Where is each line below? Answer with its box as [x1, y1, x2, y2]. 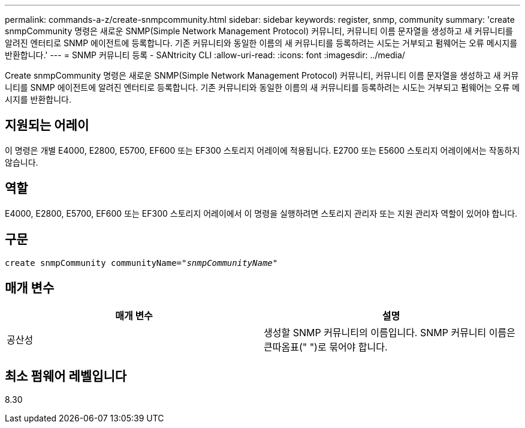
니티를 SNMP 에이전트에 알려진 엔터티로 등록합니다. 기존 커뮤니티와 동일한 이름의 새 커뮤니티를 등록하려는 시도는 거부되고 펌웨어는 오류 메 [5, 82, 520, 92]
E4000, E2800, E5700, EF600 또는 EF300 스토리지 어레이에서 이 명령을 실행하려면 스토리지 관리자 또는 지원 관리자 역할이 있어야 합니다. [5, 208, 518, 219]
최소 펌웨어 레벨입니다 [5, 368, 127, 384]
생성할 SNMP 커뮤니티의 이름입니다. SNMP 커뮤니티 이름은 [264, 327, 515, 339]
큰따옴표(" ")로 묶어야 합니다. [264, 341, 388, 354]
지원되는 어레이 [5, 118, 89, 133]
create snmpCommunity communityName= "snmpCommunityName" [5, 258, 278, 268]
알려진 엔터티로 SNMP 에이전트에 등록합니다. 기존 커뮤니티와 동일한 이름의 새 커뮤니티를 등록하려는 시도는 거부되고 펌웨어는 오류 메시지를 [5, 38, 518, 48]
